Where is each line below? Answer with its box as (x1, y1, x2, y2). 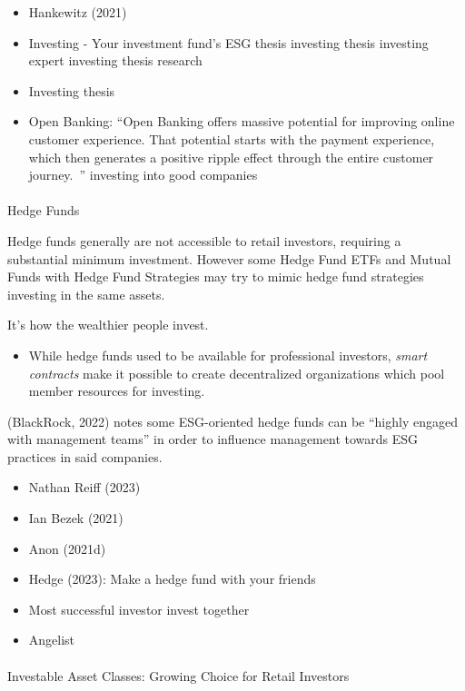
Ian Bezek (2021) (28, 508, 124, 528)
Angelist (28, 630, 75, 649)
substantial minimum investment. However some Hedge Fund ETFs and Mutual (7, 249, 451, 268)
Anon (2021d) (28, 538, 106, 558)
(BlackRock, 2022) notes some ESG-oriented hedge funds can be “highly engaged (7, 411, 458, 430)
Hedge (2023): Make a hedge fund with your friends (28, 569, 316, 588)
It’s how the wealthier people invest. (7, 315, 209, 334)
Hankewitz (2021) (28, 3, 127, 21)
